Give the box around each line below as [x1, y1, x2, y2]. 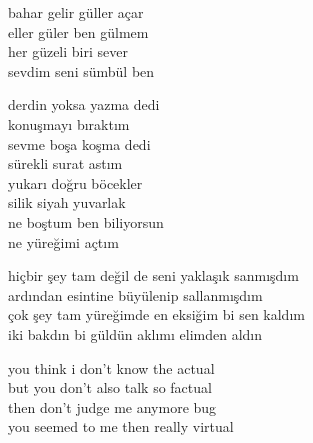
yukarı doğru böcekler [8, 172, 143, 193]
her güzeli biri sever [8, 41, 128, 62]
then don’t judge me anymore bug [8, 396, 217, 417]
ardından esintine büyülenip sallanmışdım [8, 284, 263, 305]
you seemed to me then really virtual [8, 416, 234, 437]
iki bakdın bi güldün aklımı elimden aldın [8, 323, 263, 344]
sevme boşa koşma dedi [8, 133, 151, 154]
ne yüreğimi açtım [8, 231, 119, 252]
